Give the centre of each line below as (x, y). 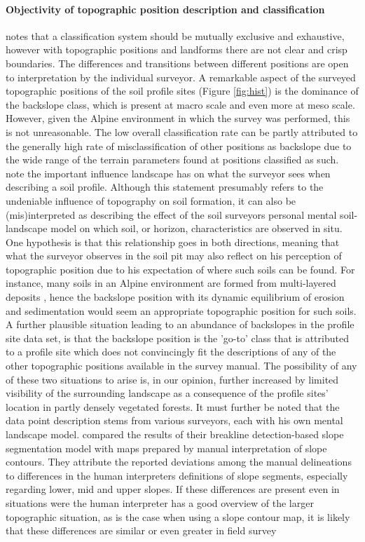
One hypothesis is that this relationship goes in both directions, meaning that (173, 242)
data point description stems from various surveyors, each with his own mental (174, 420)
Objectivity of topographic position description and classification (165, 9)
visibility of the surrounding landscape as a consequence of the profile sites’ (167, 393)
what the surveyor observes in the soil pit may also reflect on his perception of (174, 256)
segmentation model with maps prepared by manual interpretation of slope (166, 448)
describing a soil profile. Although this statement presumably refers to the (165, 187)
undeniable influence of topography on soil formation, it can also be (151, 200)
